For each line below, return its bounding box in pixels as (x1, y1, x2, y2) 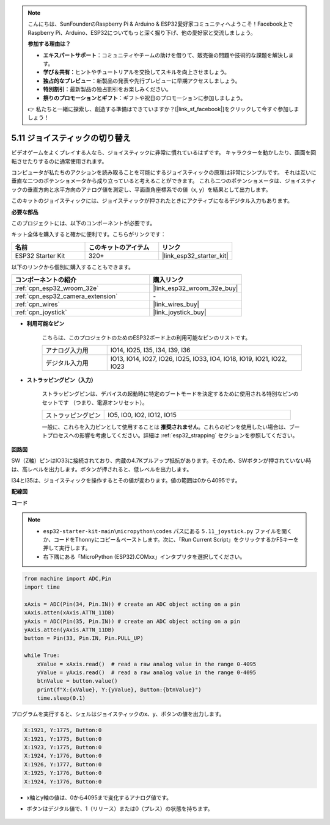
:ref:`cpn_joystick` (15, 308, 67, 317)
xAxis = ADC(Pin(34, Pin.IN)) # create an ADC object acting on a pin (24, 600, 241, 608)
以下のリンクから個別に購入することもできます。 (11, 263, 134, 271)
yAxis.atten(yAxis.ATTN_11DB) (24, 627, 115, 633)
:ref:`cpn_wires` (15, 300, 61, 308)
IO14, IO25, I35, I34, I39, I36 (110, 346, 191, 354)
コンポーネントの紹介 (15, 275, 76, 284)
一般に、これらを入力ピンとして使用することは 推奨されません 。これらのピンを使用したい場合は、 (42, 423, 290, 431)
